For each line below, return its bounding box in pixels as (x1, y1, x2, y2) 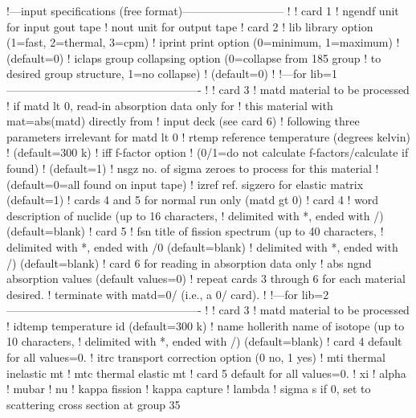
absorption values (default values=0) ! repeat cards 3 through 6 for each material (6, 270, 406, 287)
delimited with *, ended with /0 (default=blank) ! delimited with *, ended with (6, 238, 398, 255)
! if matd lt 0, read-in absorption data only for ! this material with (6, 96, 333, 113)
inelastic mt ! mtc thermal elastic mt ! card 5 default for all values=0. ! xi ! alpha (6, 364, 406, 381)
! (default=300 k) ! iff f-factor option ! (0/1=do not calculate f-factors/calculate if (6, 144, 409, 161)
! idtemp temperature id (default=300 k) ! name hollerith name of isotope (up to (6, 317, 405, 334)
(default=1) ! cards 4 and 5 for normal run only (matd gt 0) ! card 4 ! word (6, 191, 379, 208)
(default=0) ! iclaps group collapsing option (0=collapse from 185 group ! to (6, 49, 381, 66)
